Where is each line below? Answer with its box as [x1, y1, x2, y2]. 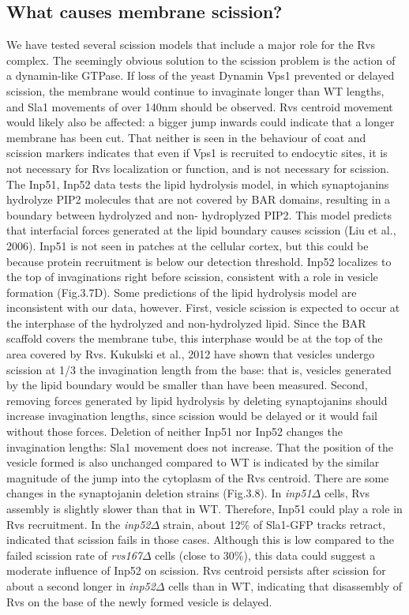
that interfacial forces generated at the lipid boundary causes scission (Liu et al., [6, 222, 396, 238]
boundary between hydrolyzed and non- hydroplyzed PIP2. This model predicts [6, 206, 392, 223]
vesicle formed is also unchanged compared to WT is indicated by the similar [6, 454, 380, 471]
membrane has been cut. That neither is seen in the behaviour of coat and [6, 129, 366, 145]
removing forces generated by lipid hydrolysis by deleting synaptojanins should [6, 392, 388, 408]
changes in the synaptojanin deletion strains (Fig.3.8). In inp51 [6, 485, 312, 501]
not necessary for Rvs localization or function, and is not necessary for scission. [6, 159, 389, 176]
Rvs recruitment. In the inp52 [6, 516, 151, 532]
